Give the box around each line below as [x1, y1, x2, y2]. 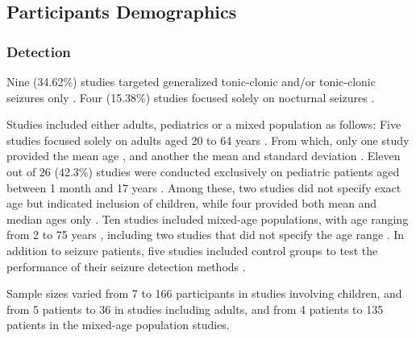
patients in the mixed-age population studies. [6, 316, 230, 333]
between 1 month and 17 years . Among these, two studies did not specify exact [6, 179, 401, 196]
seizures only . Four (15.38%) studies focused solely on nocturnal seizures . [6, 89, 375, 105]
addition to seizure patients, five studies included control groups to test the [6, 241, 378, 258]
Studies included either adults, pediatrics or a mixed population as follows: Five [6, 116, 401, 133]
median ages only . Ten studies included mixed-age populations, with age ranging [6, 210, 409, 227]
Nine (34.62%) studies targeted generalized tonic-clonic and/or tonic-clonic [6, 73, 376, 89]
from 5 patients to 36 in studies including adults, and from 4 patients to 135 [6, 300, 384, 317]
